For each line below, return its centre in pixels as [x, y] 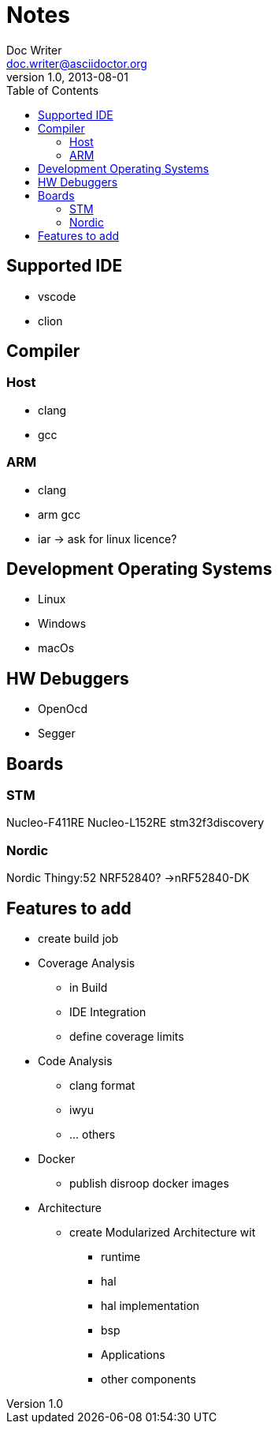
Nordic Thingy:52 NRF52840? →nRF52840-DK [128, 878]
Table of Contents [53, 90]
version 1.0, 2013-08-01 [67, 77]
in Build [89, 988]
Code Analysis [75, 1061]
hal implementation [150, 1306]
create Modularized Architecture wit [163, 1233]
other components [148, 1379]
